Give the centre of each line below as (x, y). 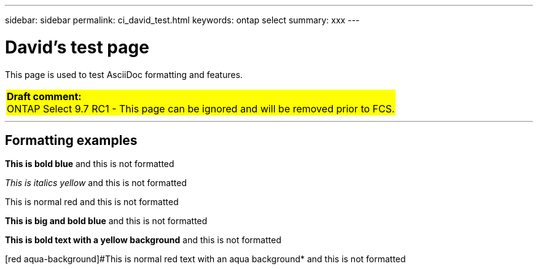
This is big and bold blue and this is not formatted (106, 221)
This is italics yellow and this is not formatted (96, 183)
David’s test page (77, 47)
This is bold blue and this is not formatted (90, 164)
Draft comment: (44, 96)
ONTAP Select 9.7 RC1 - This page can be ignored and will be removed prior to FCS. (201, 108)
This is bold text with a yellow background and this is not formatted (143, 240)
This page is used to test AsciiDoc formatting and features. (124, 74)
